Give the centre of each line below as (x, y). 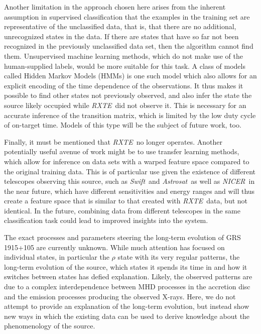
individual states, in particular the (57, 257)
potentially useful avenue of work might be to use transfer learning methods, (122, 151)
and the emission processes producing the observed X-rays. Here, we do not (120, 296)
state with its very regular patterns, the (179, 257)
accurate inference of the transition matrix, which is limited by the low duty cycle (130, 115)
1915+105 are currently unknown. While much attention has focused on (114, 247)
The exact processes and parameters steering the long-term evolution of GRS (122, 237)
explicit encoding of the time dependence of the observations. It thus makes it (124, 85)
